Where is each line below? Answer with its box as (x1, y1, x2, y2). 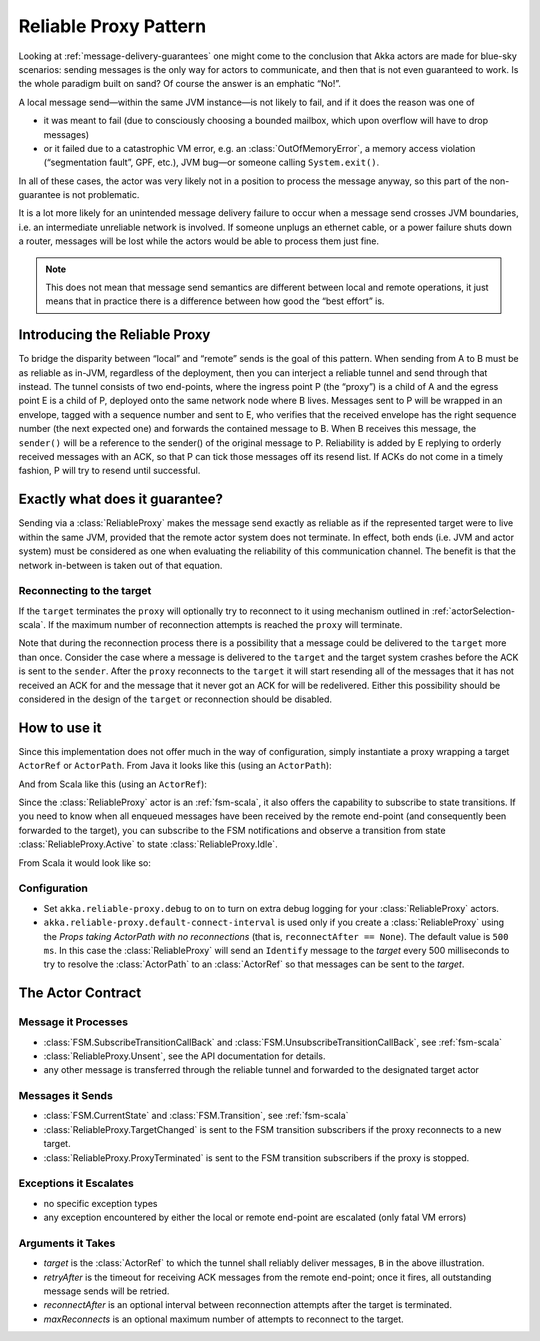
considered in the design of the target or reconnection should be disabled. (18, 693, 333, 705)
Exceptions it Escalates (18, 1176, 134, 1190)
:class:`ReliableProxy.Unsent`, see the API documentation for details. (43, 1050, 326, 1062)
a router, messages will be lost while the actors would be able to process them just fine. (18, 235, 380, 247)
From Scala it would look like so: (18, 856, 152, 869)
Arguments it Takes (18, 1236, 116, 1250)
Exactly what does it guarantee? (18, 491, 224, 508)
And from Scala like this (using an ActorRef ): (18, 778, 207, 790)
